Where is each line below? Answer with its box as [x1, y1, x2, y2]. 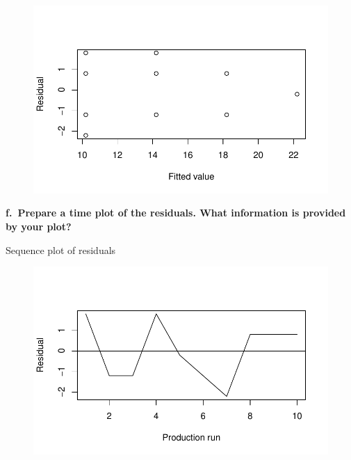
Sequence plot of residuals [6, 242, 116, 257]
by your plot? [6, 219, 72, 233]
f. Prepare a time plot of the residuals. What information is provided [6, 205, 346, 220]
